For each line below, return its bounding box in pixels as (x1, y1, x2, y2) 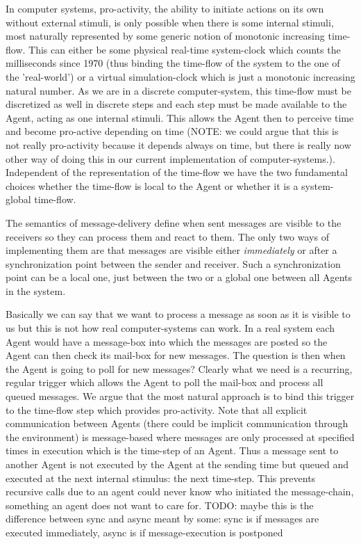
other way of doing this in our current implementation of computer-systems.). (6, 151, 335, 166)
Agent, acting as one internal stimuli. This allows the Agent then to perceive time (6, 110, 354, 125)
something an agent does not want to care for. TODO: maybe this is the (6, 497, 314, 512)
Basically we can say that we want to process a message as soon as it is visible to (6, 307, 351, 321)
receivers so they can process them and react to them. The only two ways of (6, 229, 329, 243)
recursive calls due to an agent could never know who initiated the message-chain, (6, 484, 354, 499)
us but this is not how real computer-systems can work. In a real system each (6, 321, 335, 335)
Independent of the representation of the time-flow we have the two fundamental (6, 165, 348, 179)
